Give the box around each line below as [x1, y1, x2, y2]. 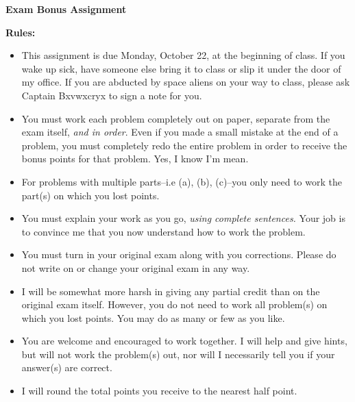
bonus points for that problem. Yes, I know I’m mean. [21, 151, 249, 166]
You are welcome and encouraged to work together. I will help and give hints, [21, 334, 347, 348]
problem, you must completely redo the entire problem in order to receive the [21, 138, 347, 152]
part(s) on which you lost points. [21, 188, 160, 202]
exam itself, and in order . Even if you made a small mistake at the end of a [21, 125, 339, 139]
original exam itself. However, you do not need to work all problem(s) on [21, 297, 328, 312]
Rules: [5, 25, 36, 39]
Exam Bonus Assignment [5, 2, 127, 16]
